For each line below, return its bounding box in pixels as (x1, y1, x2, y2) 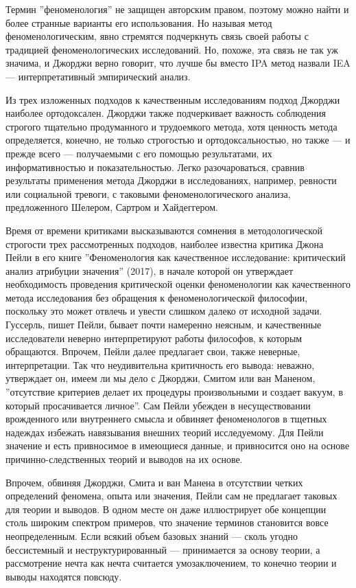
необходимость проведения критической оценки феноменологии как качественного (5, 277, 351, 291)
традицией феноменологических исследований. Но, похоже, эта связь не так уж (5, 42, 338, 56)
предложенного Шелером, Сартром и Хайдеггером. (5, 200, 218, 214)
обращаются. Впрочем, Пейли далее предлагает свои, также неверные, (5, 344, 300, 359)
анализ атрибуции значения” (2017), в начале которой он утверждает (5, 263, 294, 278)
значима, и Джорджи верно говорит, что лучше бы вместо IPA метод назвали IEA (5, 56, 351, 70)
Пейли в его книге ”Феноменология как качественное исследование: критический (5, 250, 346, 264)
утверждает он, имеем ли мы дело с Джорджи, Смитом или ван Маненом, (5, 371, 316, 385)
